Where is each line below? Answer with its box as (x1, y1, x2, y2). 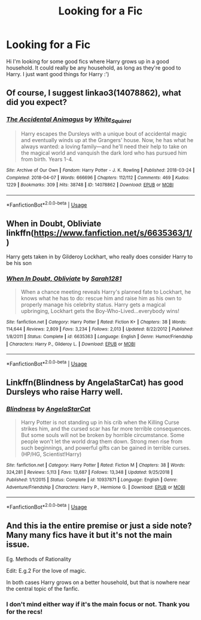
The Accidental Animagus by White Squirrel (6, 115, 132, 125)
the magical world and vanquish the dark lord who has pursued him (20, 149, 187, 156)
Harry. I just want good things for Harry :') (6, 70, 109, 77)
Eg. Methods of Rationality (6, 555, 72, 562)
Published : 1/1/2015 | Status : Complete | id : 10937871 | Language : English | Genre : (6, 477, 178, 483)
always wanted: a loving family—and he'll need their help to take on (20, 143, 187, 150)
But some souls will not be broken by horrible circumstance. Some (20, 431, 185, 438)
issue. (6, 540, 30, 550)
